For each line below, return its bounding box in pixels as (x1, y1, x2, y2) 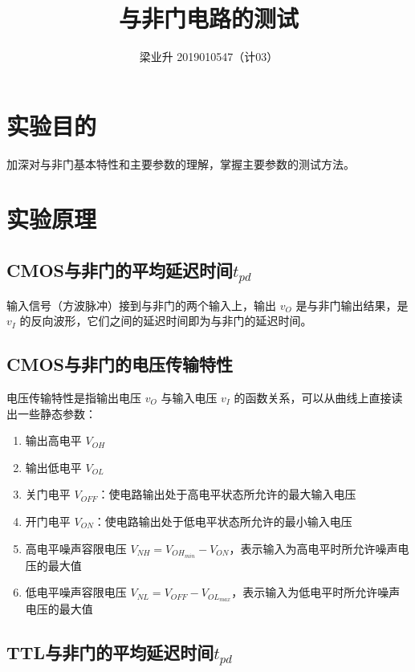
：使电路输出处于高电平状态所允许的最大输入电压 (97, 486, 356, 503)
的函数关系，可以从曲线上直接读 (234, 389, 403, 405)
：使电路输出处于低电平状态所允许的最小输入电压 (93, 512, 352, 529)
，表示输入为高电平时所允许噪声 (229, 540, 398, 556)
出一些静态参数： (6, 405, 96, 422)
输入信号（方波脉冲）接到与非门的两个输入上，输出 (6, 296, 276, 313)
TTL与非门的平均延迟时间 (6, 640, 214, 665)
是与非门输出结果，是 (295, 296, 409, 313)
